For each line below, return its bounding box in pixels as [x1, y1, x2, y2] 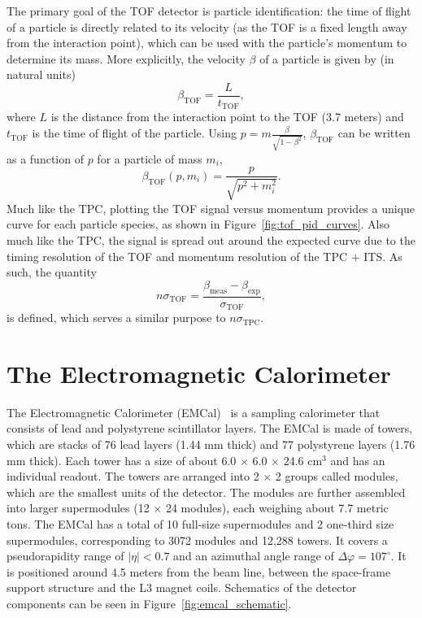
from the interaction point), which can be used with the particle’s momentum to [7, 34, 407, 51]
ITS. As [363, 247, 402, 264]
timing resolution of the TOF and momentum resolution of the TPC [7, 247, 348, 264]
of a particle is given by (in [259, 50, 394, 67]
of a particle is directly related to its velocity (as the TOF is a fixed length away [7, 18, 407, 35]
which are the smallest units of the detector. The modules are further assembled [7, 483, 406, 500]
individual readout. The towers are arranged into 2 [7, 468, 259, 485]
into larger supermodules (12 [7, 499, 150, 516]
